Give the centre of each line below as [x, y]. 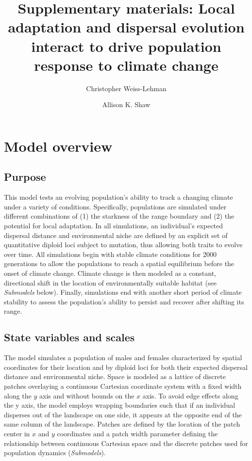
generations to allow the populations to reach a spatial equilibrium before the [119, 263]
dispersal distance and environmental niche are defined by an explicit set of [116, 235]
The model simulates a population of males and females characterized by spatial [123, 358]
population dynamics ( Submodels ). [55, 453]
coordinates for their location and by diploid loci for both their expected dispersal [126, 367]
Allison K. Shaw [126, 104]
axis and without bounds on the [87, 395]
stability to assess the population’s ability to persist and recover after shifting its [124, 301]
